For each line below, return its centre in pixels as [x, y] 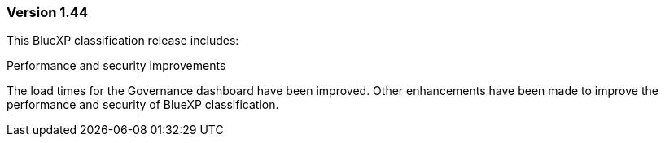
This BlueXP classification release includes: [123, 41]
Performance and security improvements [116, 66]
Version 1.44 [47, 12]
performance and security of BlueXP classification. [143, 105]
